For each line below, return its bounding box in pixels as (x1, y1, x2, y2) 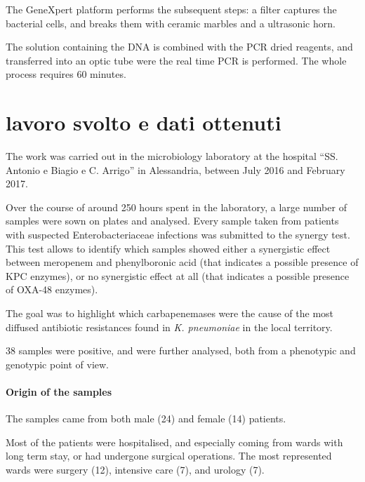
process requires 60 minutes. (6, 67, 126, 81)
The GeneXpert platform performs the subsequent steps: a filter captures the (6, 2, 337, 16)
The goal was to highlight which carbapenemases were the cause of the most (6, 306, 334, 321)
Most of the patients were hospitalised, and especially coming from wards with (6, 434, 343, 449)
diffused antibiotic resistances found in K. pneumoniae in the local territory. (6, 319, 333, 334)
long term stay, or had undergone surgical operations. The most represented (6, 448, 332, 463)
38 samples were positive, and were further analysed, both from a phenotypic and (6, 343, 356, 358)
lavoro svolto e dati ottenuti (6, 108, 281, 137)
